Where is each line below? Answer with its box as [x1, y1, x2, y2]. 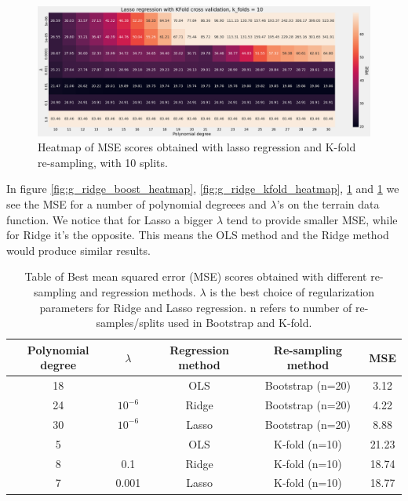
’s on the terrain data [276, 196, 380, 212]
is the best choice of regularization [209, 283, 375, 300]
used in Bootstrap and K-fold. [167, 314, 312, 331]
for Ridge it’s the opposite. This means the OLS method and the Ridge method [6, 227, 389, 243]
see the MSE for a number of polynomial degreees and [6, 196, 267, 212]
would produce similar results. [6, 241, 151, 258]
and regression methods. [80, 283, 196, 300]
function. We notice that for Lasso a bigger [6, 211, 213, 227]
